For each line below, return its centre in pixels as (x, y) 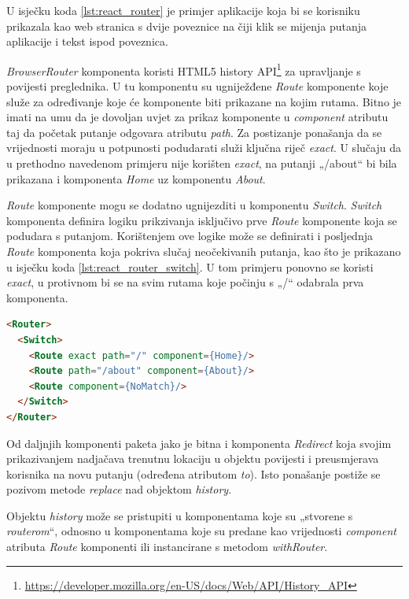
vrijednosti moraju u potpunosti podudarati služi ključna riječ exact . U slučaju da (204, 148)
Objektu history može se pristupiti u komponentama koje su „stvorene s (180, 515)
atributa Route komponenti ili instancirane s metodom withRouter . (167, 547)
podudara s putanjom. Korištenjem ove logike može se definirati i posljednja (190, 236)
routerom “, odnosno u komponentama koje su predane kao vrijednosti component (201, 531)
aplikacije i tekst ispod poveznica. (87, 41)
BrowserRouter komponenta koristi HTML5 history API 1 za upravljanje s (184, 69)
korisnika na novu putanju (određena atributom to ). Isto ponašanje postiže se (193, 473)
